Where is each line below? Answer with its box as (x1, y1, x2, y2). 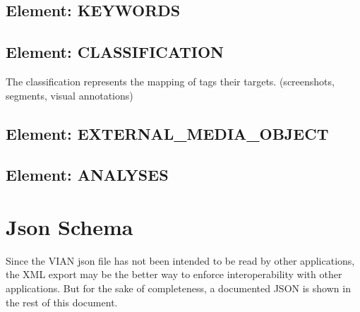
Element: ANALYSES (6, 164, 169, 186)
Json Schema (6, 212, 133, 241)
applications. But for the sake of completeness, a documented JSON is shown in (6, 281, 351, 296)
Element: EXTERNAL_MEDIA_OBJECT (6, 122, 329, 144)
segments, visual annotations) (6, 88, 133, 102)
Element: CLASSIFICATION (6, 41, 224, 63)
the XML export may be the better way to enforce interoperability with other (6, 267, 342, 282)
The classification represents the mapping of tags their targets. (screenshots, (6, 73, 335, 88)
